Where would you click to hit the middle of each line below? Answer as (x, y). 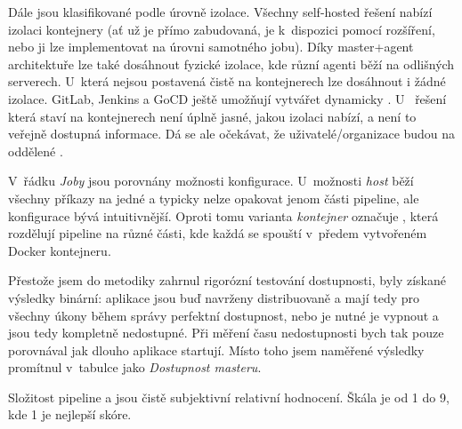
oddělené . (36, 151)
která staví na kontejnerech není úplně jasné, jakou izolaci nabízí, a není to (212, 116)
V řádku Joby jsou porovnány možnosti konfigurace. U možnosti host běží (211, 181)
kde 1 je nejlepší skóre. (70, 414)
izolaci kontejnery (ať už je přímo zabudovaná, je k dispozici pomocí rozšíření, (222, 29)
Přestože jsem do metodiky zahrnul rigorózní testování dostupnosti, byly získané (227, 280)
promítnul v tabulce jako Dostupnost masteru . (135, 367)
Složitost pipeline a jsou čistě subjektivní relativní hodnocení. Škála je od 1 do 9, (229, 397)
